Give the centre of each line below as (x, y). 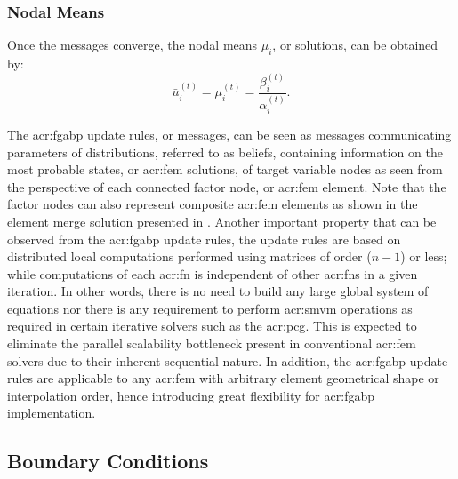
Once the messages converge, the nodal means (133, 45)
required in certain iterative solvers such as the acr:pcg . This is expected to (212, 326)
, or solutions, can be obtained (355, 45)
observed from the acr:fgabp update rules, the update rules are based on (204, 239)
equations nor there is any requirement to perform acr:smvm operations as (210, 308)
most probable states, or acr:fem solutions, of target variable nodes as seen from (225, 169)
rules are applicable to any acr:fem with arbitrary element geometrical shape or (223, 378)
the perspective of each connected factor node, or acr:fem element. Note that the (227, 186)
